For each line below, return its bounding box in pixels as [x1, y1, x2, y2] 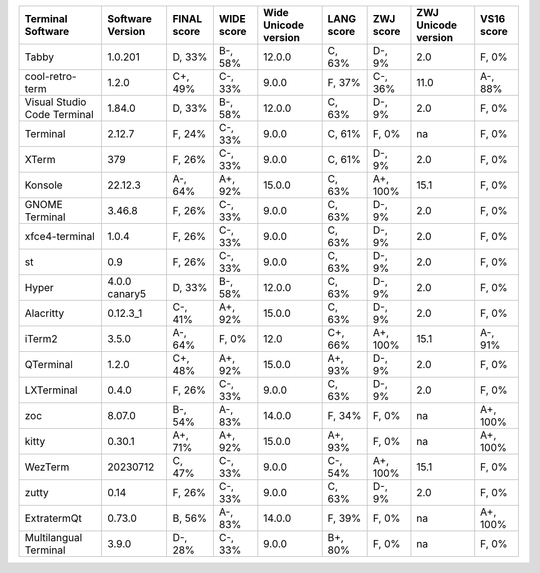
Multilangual [24, 531, 83, 544]
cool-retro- [24, 70, 77, 83]
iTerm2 [24, 332, 59, 345]
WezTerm [24, 460, 70, 474]
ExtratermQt [24, 511, 82, 525]
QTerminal [24, 358, 74, 371]
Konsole [24, 178, 64, 192]
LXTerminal [24, 383, 78, 397]
